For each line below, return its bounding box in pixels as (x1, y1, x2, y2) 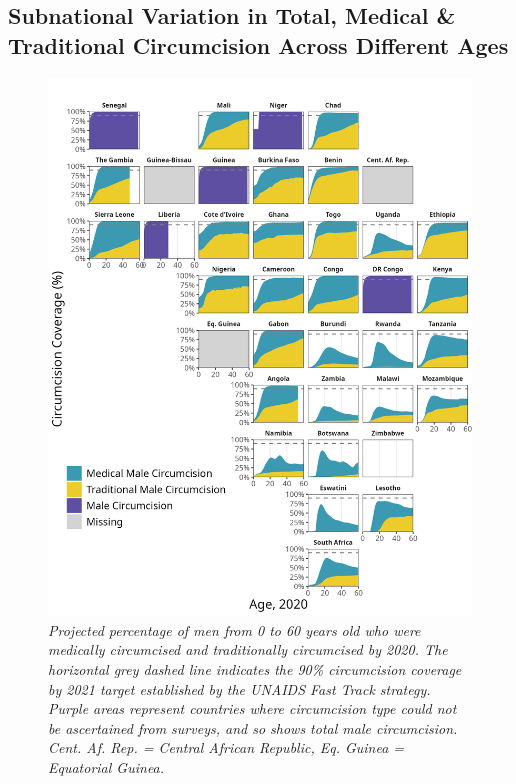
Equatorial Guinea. (48, 757, 165, 778)
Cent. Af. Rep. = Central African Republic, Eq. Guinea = (48, 737, 405, 758)
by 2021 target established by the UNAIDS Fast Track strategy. (48, 678, 431, 699)
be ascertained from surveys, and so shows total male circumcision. (48, 717, 458, 738)
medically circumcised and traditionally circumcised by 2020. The (48, 639, 448, 660)
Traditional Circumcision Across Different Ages (8, 29, 509, 60)
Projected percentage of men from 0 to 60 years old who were (48, 619, 421, 640)
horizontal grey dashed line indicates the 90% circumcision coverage (48, 659, 462, 680)
